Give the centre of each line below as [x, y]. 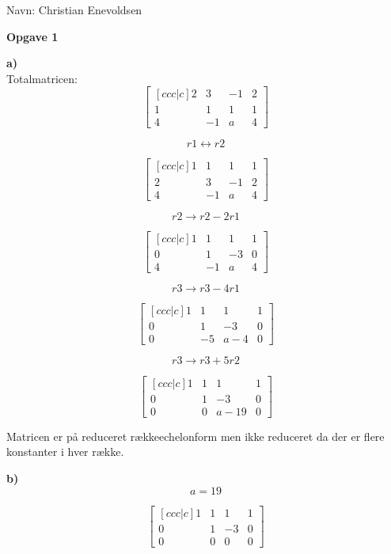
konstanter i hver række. [65, 452]
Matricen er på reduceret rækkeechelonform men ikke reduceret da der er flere [195, 436]
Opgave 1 [32, 36]
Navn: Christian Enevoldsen [74, 9]
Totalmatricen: [42, 78]
